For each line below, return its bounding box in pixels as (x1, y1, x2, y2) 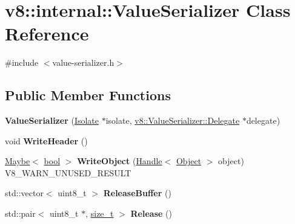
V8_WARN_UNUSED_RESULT (5, 166, 131, 179)
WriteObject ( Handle (77, 155, 162, 167)
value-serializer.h (52, 56, 114, 69)
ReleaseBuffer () (103, 187, 171, 199)
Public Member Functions (5, 86, 171, 104)
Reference (5, 21, 89, 46)
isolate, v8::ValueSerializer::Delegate (105, 114, 240, 127)
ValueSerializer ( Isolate (5, 114, 99, 127)
